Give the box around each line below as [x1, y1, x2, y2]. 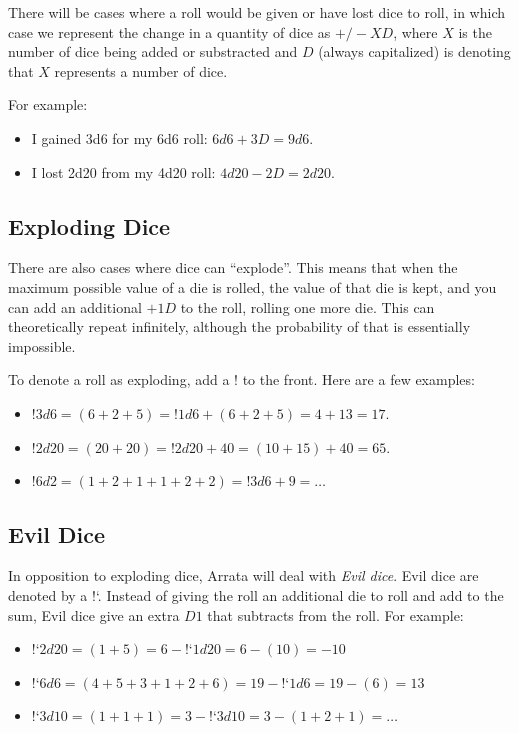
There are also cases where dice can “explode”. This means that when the [8, 257, 458, 278]
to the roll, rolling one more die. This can [180, 296, 435, 317]
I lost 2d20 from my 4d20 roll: [31, 161, 216, 182]
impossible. [8, 335, 76, 356]
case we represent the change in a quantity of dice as [8, 21, 331, 42]
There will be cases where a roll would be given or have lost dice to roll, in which [8, 2, 505, 22]
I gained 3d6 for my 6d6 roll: [31, 127, 208, 148]
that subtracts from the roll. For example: [207, 604, 464, 625]
